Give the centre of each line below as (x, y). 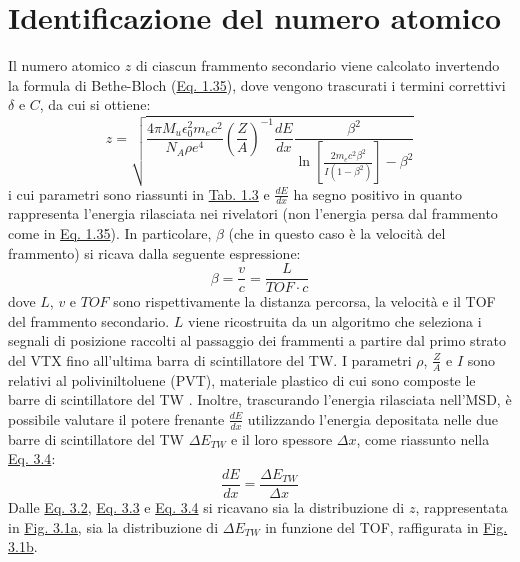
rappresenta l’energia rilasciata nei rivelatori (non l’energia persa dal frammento (253, 213)
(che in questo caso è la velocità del (337, 232)
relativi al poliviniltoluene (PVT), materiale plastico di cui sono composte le (242, 379)
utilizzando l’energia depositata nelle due (372, 418)
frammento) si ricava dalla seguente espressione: (154, 252)
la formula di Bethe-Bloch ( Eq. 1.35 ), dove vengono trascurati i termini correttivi (257, 84)
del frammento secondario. (89, 320)
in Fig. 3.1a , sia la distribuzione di (113, 526)
